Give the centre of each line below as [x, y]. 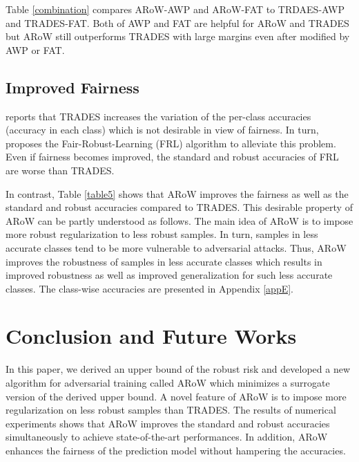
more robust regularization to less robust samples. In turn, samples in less [162, 234]
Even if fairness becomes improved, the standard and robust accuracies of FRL [172, 157]
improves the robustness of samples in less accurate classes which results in [164, 261]
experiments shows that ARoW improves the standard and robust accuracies [168, 423]
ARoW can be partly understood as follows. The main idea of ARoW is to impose [179, 220]
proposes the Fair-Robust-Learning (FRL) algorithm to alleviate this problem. [171, 143]
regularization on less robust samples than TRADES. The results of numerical [171, 410]
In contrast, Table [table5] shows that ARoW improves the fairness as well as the [177, 193]
